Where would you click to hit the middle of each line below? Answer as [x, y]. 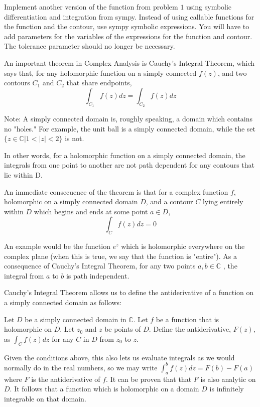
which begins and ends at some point [91, 211]
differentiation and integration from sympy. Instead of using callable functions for [129, 16]
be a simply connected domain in [76, 319]
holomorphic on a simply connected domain [71, 201]
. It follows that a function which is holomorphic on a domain [104, 389]
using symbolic [209, 7]
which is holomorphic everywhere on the [183, 246]
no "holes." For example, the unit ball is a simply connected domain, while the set [130, 128]
